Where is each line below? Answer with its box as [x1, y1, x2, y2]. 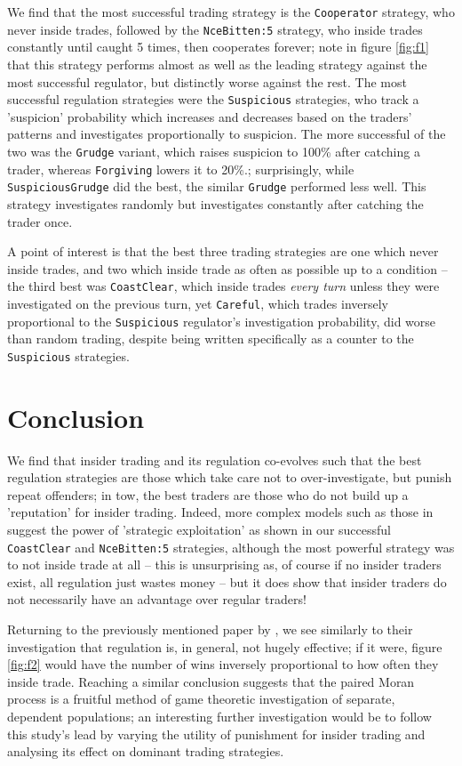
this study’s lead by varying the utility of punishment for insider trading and [7, 724, 426, 743]
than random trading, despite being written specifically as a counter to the [7, 329, 414, 348]
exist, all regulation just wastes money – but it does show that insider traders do [7, 572, 447, 591]
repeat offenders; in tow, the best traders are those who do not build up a [7, 485, 409, 504]
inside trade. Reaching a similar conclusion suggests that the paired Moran [7, 672, 415, 690]
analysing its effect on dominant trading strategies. [7, 742, 284, 761]
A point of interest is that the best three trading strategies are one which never [7, 242, 439, 261]
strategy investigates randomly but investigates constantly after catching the [7, 194, 424, 213]
